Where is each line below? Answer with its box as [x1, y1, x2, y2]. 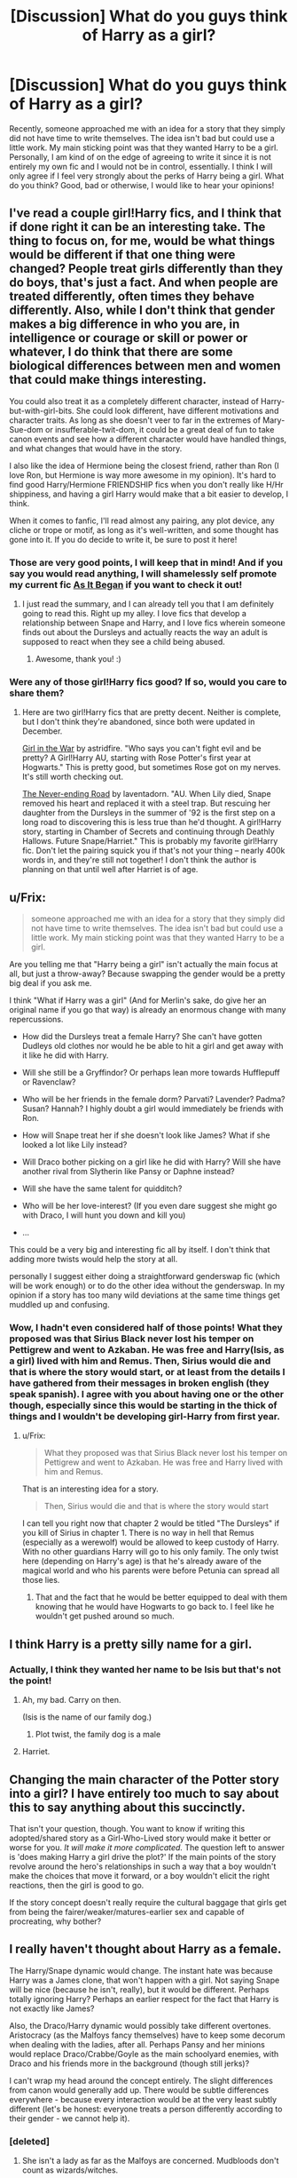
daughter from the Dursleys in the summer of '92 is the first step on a [21, 807, 276, 818]
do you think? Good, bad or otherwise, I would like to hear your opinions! [9, 179, 275, 190]
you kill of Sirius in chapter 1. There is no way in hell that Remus [21, 1528, 254, 1538]
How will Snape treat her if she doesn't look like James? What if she [21, 1130, 270, 1141]
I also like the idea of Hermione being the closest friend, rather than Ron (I [9, 460, 279, 471]
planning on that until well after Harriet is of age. [21, 864, 199, 875]
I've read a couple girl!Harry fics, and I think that [9, 206, 282, 221]
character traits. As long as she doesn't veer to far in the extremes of [9, 415, 262, 425]
